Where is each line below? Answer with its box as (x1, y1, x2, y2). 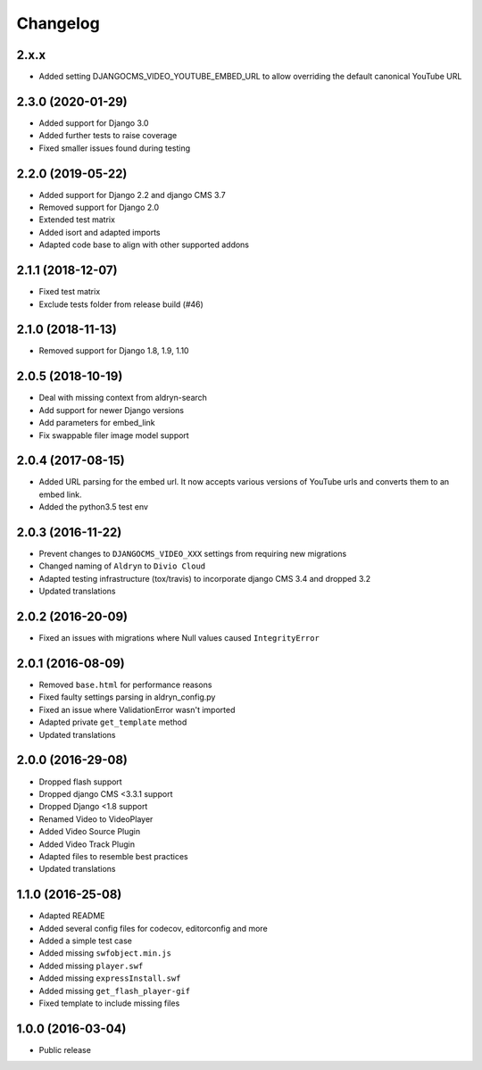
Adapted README (38, 910, 106, 921)
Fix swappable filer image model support (38, 429, 189, 441)
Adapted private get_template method (38, 717, 187, 727)
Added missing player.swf (38, 960, 144, 971)
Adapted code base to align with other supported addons (38, 239, 250, 250)
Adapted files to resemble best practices (38, 850, 188, 861)
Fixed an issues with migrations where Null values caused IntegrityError (38, 633, 320, 643)
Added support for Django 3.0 (38, 117, 149, 129)
